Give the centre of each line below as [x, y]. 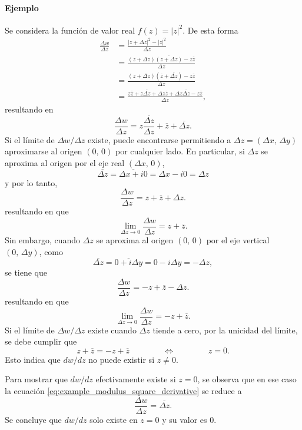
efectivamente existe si [136, 379]
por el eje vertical [238, 239]
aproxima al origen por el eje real [65, 162]
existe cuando [112, 330]
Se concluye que [33, 419]
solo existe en [114, 419]
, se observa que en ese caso [247, 379]
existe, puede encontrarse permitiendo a [159, 139]
